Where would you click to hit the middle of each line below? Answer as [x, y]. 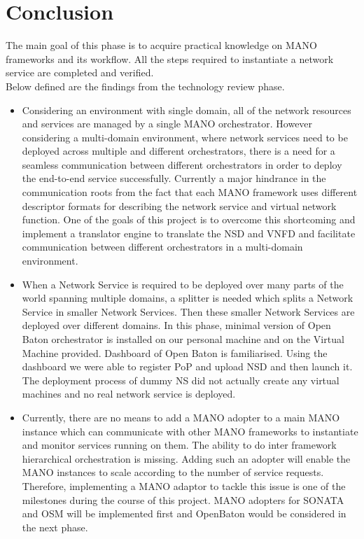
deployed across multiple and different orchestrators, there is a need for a [178, 151]
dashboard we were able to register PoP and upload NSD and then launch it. [187, 366]
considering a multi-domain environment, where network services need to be [185, 137]
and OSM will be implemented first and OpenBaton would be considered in [184, 513]
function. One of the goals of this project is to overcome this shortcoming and [189, 219]
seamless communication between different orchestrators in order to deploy [182, 164]
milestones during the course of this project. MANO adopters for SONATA [183, 499]
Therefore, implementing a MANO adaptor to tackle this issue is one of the [184, 485]
